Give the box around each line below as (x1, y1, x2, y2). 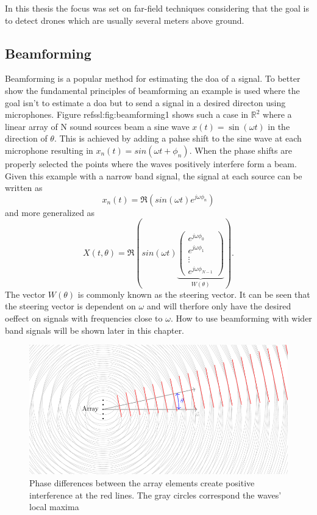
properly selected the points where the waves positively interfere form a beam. (5, 157, 297, 170)
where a (263, 108, 292, 121)
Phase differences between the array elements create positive (29, 477, 255, 489)
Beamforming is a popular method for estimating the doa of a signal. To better (5, 72, 301, 85)
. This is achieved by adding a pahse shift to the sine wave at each (54, 132, 302, 145)
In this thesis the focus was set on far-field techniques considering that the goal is (5, 2, 309, 14)
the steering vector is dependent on (5, 300, 136, 312)
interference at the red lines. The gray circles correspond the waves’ (29, 488, 282, 501)
